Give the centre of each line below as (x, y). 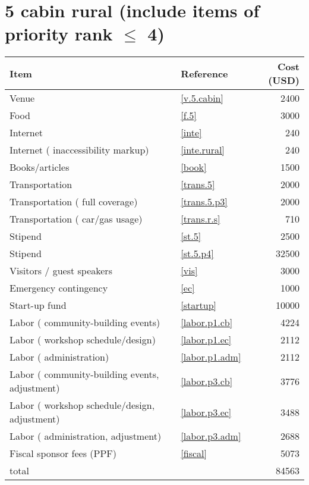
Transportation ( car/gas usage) (76, 219)
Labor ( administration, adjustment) (86, 436)
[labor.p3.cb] (207, 381)
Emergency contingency (59, 288)
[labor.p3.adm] (211, 436)
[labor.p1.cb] (207, 323)
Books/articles (40, 167)
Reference (204, 73)
